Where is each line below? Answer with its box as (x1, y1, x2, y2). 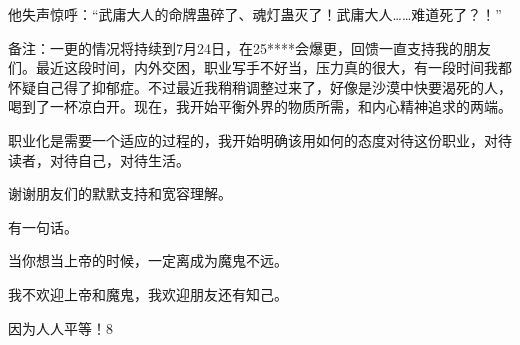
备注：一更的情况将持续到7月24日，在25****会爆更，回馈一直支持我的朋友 (8, 37, 491, 58)
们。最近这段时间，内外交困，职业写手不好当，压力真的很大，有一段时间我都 (8, 57, 512, 78)
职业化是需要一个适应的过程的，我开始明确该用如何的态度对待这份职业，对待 (8, 129, 512, 150)
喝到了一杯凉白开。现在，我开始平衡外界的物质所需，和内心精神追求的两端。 (8, 96, 512, 117)
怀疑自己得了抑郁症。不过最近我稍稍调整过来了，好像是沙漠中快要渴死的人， (8, 76, 512, 97)
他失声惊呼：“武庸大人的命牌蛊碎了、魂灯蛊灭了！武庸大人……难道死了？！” (8, 4, 502, 24)
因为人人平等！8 (8, 317, 113, 338)
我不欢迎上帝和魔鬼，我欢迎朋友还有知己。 (8, 283, 288, 304)
